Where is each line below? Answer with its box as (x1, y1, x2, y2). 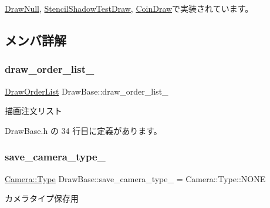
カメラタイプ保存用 (5, 192, 79, 204)
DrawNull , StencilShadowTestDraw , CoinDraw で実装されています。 (5, 2, 254, 14)
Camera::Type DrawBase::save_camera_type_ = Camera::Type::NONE (5, 172, 266, 184)
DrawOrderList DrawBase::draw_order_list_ (5, 85, 168, 97)
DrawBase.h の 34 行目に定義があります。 (5, 124, 162, 136)
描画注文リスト (5, 105, 62, 117)
